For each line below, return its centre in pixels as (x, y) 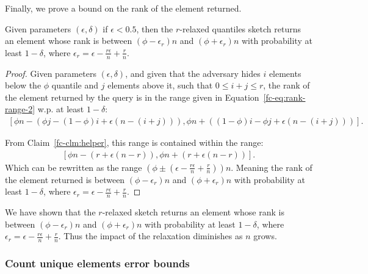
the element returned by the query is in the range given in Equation (132, 97)
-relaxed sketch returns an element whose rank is (193, 212)
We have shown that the (50, 212)
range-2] (20, 109)
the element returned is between (65, 179)
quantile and (75, 85)
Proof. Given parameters (51, 73)
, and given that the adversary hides (193, 73)
